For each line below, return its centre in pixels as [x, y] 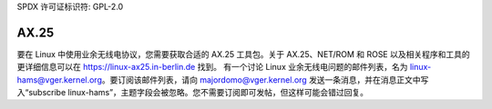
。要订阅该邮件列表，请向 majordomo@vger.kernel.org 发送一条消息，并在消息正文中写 [265, 79]
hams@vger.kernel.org [59, 79]
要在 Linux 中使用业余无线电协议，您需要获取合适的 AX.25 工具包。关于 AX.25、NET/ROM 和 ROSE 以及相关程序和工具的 [243, 54]
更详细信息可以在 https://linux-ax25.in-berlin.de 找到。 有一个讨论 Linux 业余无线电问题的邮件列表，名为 [212, 67]
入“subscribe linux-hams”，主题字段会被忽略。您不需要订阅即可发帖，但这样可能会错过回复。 [193, 93]
